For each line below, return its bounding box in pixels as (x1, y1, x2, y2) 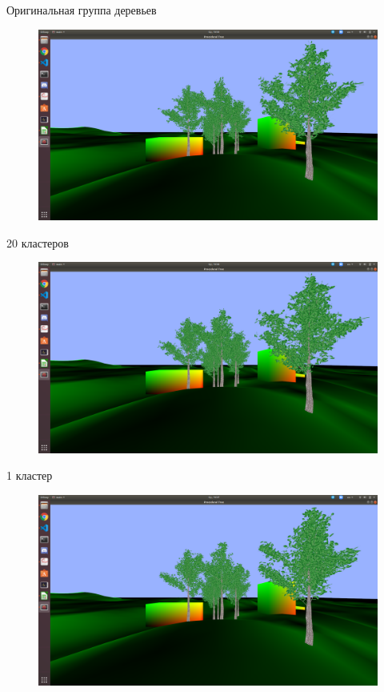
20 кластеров (6, 234, 69, 251)
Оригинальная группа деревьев (6, 2, 157, 18)
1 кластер (6, 467, 53, 484)
